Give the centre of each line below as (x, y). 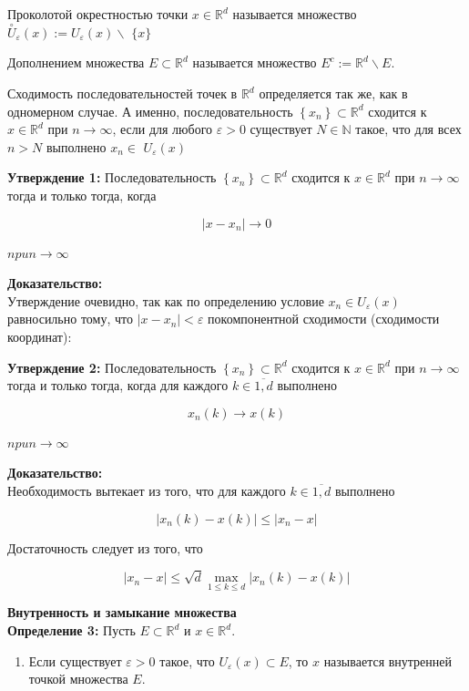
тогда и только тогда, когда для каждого (118, 385)
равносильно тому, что (70, 319)
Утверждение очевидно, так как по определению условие (166, 300)
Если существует (75, 660)
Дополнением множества (76, 62)
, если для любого (163, 129)
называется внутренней (388, 660)
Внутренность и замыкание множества (122, 612)
